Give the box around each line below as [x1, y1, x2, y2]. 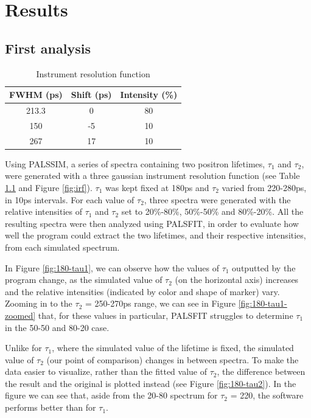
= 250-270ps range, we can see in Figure [85, 297, 236, 310]
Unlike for [5, 341, 42, 354]
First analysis [5, 38, 91, 57]
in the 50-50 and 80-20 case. [5, 321, 110, 333]
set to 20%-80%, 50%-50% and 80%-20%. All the [121, 205, 304, 218]
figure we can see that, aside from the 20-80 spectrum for [5, 389, 218, 402]
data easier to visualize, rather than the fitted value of [5, 365, 207, 378]
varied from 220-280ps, [222, 181, 307, 193]
